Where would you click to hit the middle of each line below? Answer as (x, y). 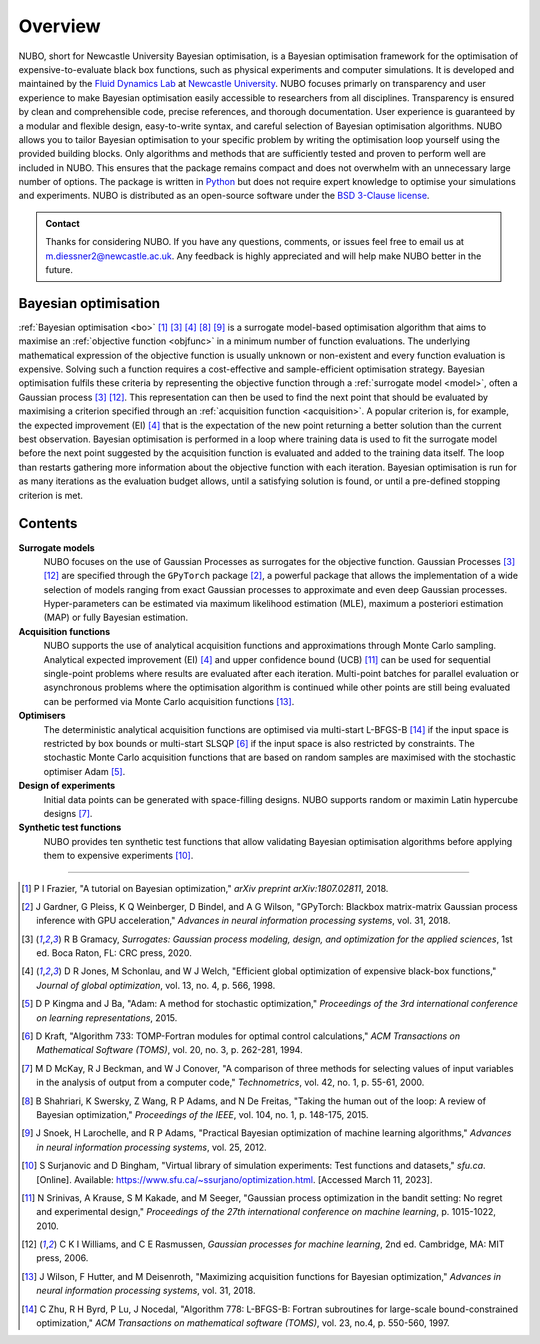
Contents (48, 523)
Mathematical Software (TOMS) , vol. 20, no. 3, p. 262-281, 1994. (170, 1050)
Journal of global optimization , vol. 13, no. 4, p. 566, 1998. (156, 985)
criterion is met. (51, 495)
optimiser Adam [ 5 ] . (84, 771)
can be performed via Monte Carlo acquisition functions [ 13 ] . (169, 701)
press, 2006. (62, 1258)
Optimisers (42, 716)
